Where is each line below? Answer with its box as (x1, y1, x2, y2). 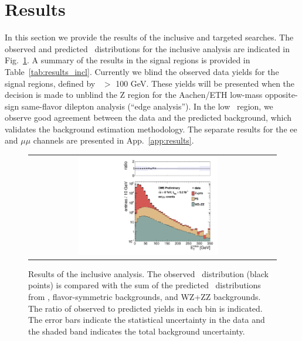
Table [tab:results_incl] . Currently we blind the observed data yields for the (5, 65, 279, 77)
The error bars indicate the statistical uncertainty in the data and (28, 313, 265, 326)
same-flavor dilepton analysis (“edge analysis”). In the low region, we (21, 100, 273, 112)
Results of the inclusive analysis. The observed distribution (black (28, 267, 269, 279)
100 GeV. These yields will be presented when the (116, 77, 295, 89)
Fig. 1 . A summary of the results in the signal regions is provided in (5, 54, 250, 66)
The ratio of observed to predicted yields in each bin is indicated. (28, 302, 263, 314)
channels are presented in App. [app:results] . (33, 134, 194, 146)
